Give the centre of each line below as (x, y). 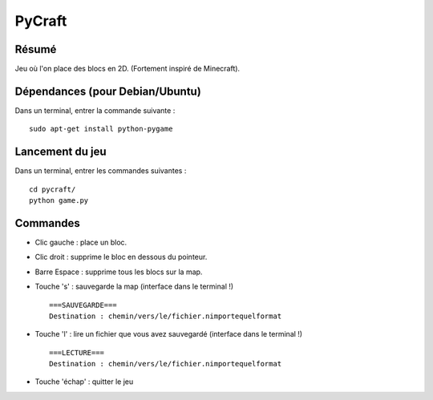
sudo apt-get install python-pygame (101, 129)
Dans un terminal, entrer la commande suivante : (95, 110)
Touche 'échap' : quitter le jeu (84, 382)
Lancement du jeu (61, 152)
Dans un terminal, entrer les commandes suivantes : (101, 171)
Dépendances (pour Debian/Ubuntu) (108, 91)
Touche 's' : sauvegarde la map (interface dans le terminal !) (134, 287)
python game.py (59, 201)
